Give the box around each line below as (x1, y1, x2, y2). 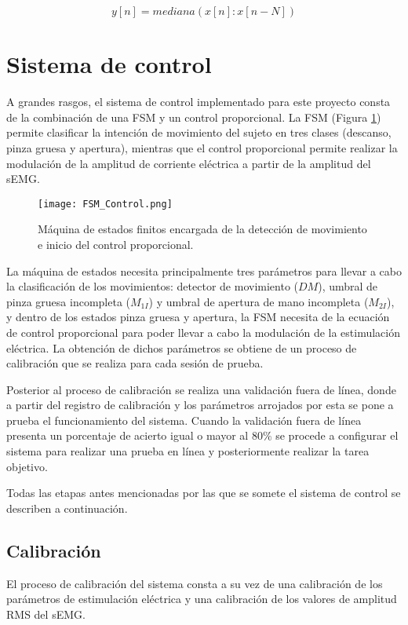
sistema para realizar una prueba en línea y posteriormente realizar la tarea (6, 443, 370, 459)
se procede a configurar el (275, 427, 399, 444)
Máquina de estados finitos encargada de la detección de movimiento (38, 221, 367, 237)
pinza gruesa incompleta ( (6, 293, 131, 309)
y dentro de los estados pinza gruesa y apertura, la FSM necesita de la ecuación (6, 309, 390, 325)
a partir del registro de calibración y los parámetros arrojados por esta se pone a (6, 397, 394, 413)
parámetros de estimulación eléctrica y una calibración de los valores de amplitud (6, 590, 397, 607)
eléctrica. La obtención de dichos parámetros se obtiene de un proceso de (6, 339, 357, 356)
